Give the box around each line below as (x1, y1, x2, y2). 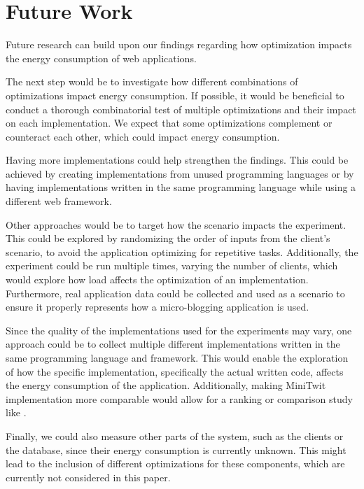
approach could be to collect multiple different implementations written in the (6, 336, 340, 351)
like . (6, 405, 27, 420)
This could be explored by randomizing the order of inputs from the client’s (6, 231, 330, 246)
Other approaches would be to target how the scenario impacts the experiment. (6, 217, 346, 232)
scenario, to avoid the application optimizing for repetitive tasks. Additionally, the (6, 244, 358, 259)
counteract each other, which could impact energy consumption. (6, 129, 280, 143)
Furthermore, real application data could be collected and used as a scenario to (6, 285, 345, 300)
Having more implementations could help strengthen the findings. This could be (6, 153, 349, 167)
